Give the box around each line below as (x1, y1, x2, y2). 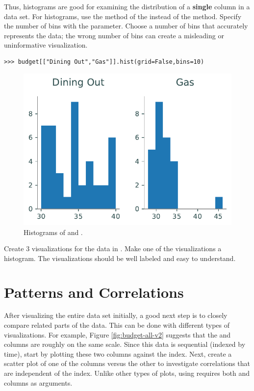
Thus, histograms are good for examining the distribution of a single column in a (4, 1, 250, 11)
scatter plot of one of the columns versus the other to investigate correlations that (4, 358, 250, 368)
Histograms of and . (24, 227, 83, 237)
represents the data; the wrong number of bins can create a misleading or (4, 30, 224, 40)
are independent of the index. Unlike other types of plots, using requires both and (4, 368, 250, 378)
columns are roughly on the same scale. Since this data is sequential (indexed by (4, 339, 246, 349)
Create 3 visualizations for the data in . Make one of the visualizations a (4, 243, 222, 254)
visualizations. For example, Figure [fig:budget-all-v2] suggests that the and (4, 329, 231, 339)
